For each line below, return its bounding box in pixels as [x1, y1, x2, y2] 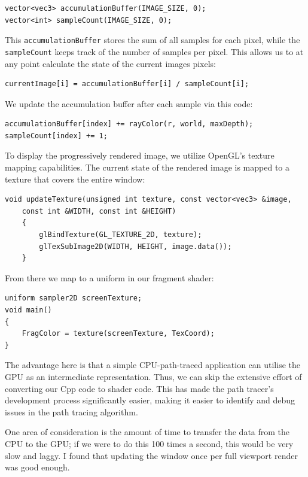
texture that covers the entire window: [5, 172, 145, 185]
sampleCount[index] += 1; [5, 131, 108, 140]
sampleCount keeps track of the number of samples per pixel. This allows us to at [5, 45, 304, 57]
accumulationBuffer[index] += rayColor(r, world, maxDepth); [5, 120, 254, 129]
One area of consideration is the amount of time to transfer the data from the [5, 426, 290, 438]
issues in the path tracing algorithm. [5, 405, 138, 418]
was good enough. [5, 461, 70, 473]
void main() [5, 306, 52, 314]
